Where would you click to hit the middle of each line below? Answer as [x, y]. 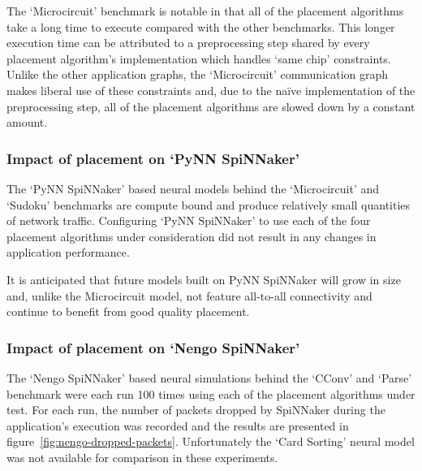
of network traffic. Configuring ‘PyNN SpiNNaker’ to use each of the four [189, 220]
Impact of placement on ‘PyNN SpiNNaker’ [153, 158]
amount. [27, 122]
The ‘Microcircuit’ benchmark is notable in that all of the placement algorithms [205, 11]
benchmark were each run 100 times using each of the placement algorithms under [211, 393]
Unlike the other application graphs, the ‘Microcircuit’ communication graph [198, 74]
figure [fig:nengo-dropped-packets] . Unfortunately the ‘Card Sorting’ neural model [211, 441]
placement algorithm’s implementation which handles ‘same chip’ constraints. [199, 58]
